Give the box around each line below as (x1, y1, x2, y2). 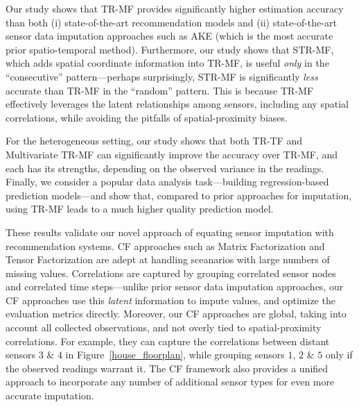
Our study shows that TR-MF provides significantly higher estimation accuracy (6, 1, 344, 15)
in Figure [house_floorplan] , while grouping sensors (65, 347, 285, 362)
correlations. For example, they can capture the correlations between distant (6, 333, 330, 348)
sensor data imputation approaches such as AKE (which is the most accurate (6, 28, 333, 43)
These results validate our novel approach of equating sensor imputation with (6, 224, 334, 239)
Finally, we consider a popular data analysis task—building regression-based (6, 174, 329, 189)
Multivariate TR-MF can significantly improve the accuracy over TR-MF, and (6, 147, 338, 161)
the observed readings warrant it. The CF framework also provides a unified (6, 360, 329, 375)
